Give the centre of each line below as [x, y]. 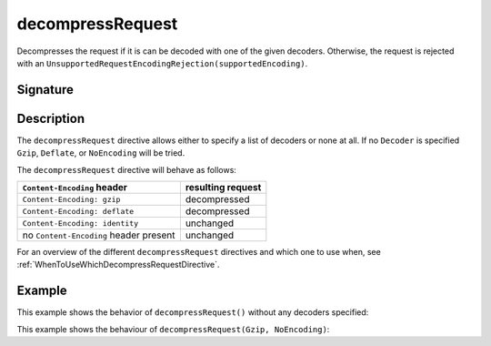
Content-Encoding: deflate [78, 211]
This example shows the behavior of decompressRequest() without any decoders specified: [193, 312]
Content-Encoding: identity [80, 223]
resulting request [223, 188]
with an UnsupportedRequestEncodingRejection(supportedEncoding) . [162, 63]
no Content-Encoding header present [99, 235]
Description [51, 118]
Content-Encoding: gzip [71, 199]
